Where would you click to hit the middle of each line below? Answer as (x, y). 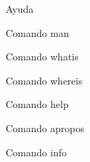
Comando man (38, 32)
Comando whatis (42, 56)
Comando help (37, 104)
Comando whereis (44, 80)
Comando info (36, 152)
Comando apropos (45, 128)
